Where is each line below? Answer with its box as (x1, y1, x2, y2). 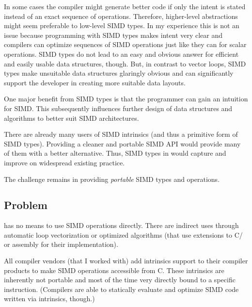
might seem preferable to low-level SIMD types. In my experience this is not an (4, 20, 239, 31)
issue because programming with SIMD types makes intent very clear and (4, 30, 223, 40)
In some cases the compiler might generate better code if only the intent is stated (4, 1, 246, 11)
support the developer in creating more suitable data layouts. (4, 77, 186, 87)
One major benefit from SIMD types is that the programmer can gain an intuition (4, 94, 248, 104)
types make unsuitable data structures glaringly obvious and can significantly (4, 68, 234, 78)
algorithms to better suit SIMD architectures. (4, 113, 139, 123)
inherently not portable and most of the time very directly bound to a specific (4, 275, 236, 285)
